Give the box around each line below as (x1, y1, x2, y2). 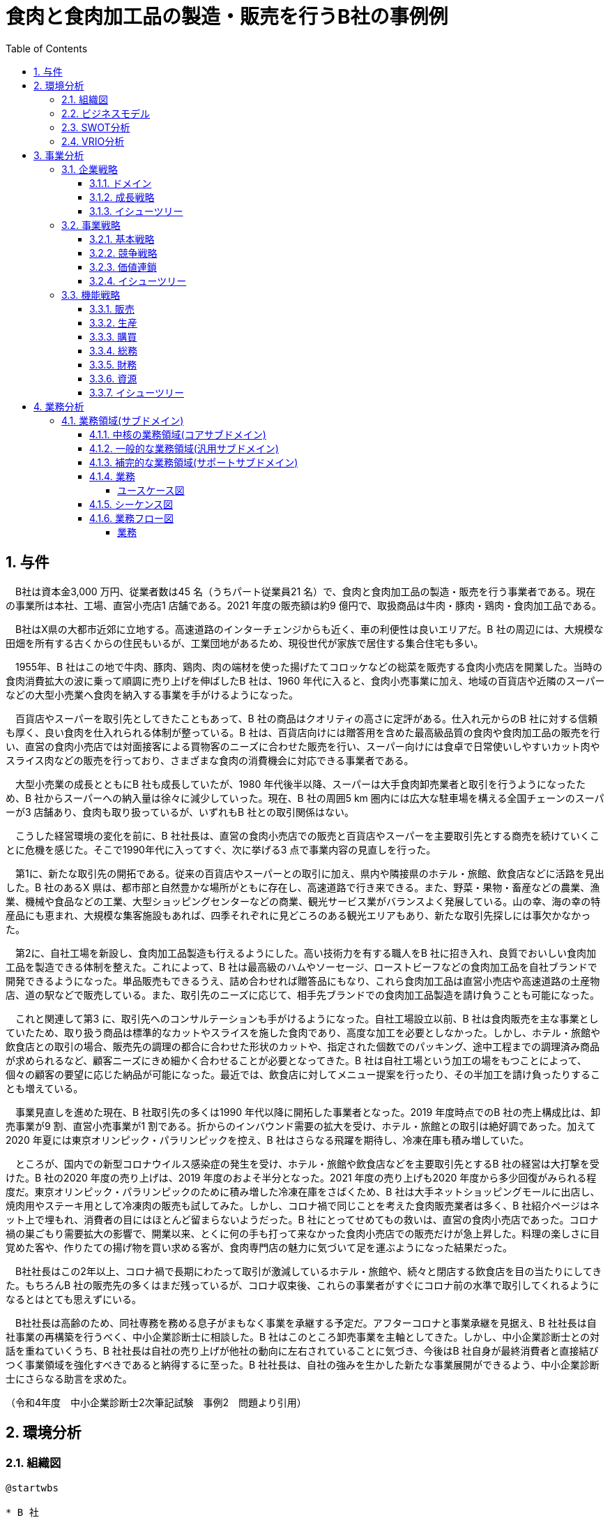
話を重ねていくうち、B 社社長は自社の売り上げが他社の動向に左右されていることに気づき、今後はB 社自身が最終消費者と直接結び (6, 1344, 599, 1357)
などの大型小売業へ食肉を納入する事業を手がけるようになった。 (6, 688, 298, 701)
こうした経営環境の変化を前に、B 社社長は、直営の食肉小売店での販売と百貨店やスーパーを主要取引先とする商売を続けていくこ (15, 829, 600, 842)
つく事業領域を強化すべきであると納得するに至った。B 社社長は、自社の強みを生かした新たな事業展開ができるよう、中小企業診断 (6, 1358, 600, 1371)
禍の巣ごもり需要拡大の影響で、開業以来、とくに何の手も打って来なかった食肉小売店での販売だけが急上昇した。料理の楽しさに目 (6, 1227, 600, 1239)
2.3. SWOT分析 (61, 121, 130, 133)
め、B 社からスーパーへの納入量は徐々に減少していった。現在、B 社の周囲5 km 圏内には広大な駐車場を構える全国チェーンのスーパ (6, 791, 604, 804)
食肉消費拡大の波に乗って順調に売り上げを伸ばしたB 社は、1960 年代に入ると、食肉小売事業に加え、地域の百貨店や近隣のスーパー (6, 674, 605, 687)
